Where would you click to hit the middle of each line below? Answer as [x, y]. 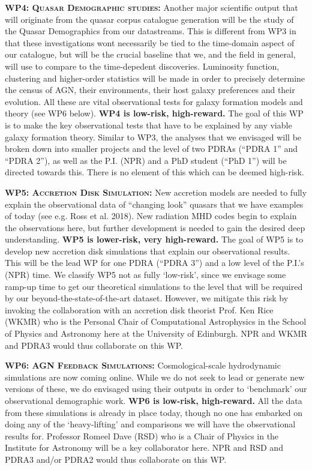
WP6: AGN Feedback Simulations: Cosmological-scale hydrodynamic [143, 365]
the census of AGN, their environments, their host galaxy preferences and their [150, 90]
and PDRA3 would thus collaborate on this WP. [94, 345]
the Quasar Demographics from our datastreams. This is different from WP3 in [151, 31]
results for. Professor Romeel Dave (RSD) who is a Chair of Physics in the [142, 435]
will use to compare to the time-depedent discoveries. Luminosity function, [142, 66]
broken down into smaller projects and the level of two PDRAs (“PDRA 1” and [151, 149]
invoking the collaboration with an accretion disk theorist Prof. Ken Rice [139, 309]
